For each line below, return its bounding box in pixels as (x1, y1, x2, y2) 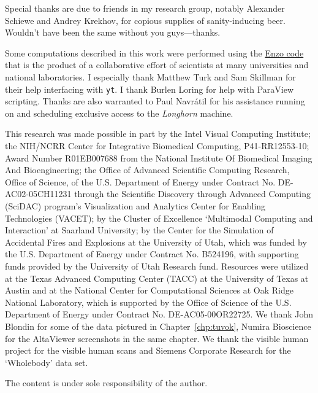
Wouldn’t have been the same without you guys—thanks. (5, 26, 221, 39)
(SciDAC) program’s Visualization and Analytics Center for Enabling (5, 199, 266, 212)
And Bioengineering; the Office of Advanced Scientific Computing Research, (5, 163, 290, 176)
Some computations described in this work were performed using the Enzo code (5, 46, 304, 59)
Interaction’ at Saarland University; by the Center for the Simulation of (5, 224, 274, 236)
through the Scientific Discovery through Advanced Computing (74, 187, 311, 200)
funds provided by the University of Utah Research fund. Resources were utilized (5, 259, 309, 272)
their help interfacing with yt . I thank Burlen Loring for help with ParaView (5, 82, 293, 95)
